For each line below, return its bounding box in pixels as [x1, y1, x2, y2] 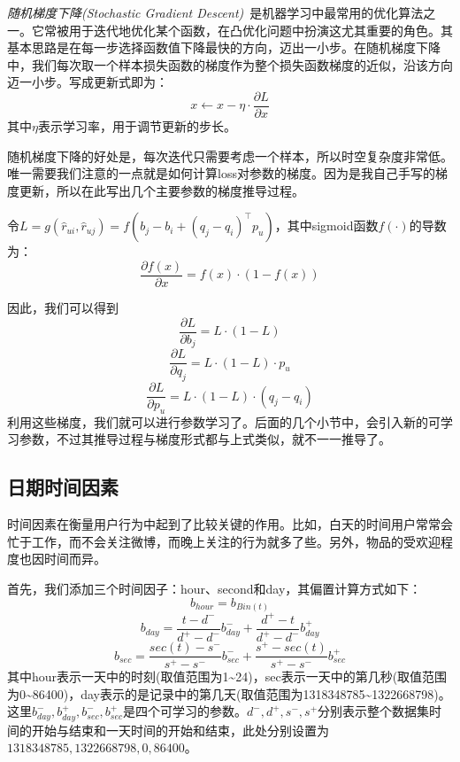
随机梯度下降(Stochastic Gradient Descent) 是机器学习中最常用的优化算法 [7, 4, 424, 21]
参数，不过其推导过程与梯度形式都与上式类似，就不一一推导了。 [19, 430, 391, 448]
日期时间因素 [7, 473, 119, 501]
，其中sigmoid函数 [274, 216, 379, 235]
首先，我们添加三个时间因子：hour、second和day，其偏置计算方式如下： [7, 579, 422, 598]
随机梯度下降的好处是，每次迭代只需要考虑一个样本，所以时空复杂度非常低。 [7, 146, 453, 165]
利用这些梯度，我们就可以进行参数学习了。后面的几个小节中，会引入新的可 [7, 412, 441, 431]
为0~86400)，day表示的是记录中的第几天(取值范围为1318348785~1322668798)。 [7, 684, 451, 703]
